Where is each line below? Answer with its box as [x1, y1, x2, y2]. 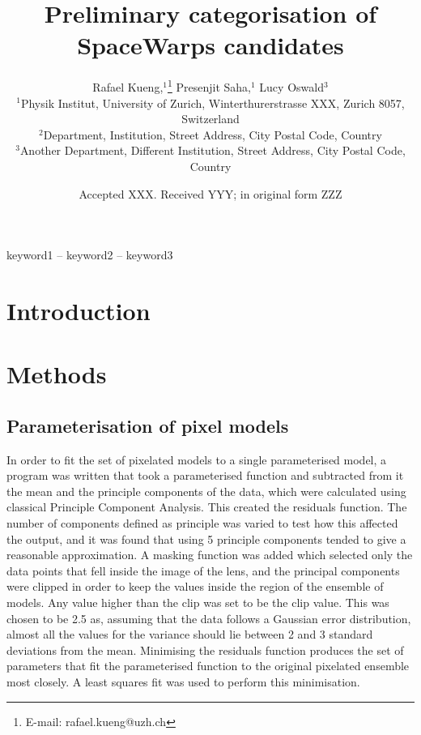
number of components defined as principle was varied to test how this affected [6, 515, 398, 532]
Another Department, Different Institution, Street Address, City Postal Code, [19, 142, 406, 159]
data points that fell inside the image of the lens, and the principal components [6, 562, 400, 579]
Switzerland [181, 110, 240, 127]
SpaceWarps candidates [77, 28, 344, 62]
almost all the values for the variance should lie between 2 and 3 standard [6, 626, 373, 643]
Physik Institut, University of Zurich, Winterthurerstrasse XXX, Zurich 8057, [20, 94, 405, 111]
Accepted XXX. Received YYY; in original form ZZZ [79, 185, 342, 202]
